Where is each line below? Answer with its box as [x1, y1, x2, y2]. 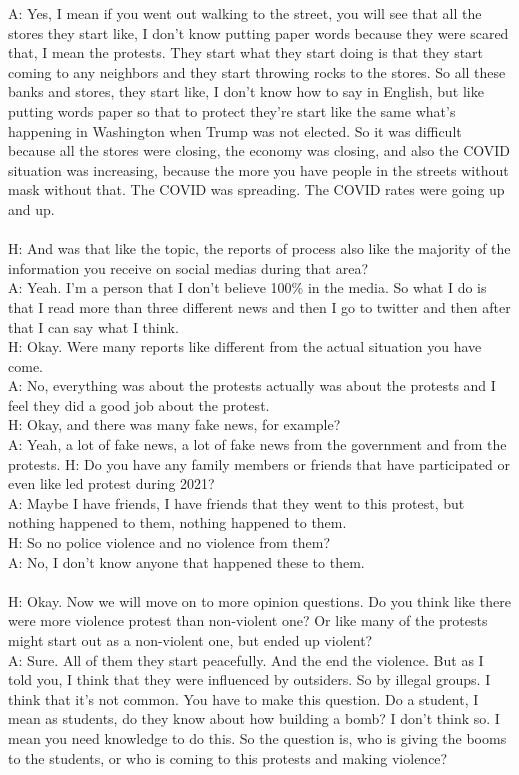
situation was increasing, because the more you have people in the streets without [8, 159, 509, 180]
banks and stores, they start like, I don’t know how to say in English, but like [8, 81, 484, 102]
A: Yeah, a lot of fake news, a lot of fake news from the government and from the [8, 434, 507, 455]
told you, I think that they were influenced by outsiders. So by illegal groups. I [8, 669, 491, 690]
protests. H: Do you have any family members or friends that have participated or [8, 453, 511, 474]
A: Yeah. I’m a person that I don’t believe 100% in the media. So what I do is [8, 277, 487, 298]
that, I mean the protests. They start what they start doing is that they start [8, 42, 484, 63]
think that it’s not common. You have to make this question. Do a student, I [8, 688, 479, 709]
